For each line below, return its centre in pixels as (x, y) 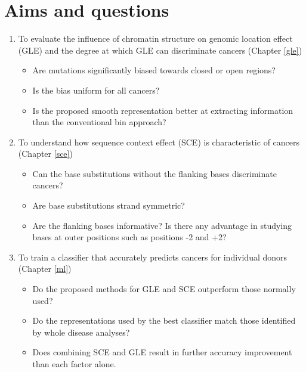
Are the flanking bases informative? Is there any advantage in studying (162, 225)
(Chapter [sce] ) (45, 154)
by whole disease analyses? (81, 332)
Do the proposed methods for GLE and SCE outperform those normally (164, 289)
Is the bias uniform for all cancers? (96, 90)
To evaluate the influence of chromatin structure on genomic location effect (155, 38)
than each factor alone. (74, 364)
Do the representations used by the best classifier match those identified (164, 320)
